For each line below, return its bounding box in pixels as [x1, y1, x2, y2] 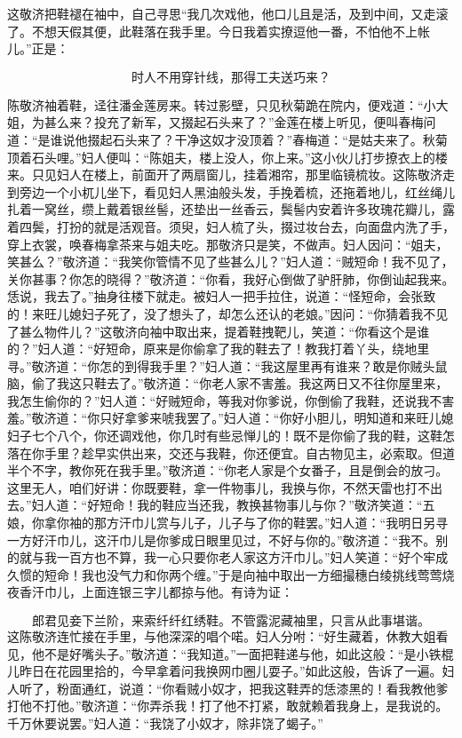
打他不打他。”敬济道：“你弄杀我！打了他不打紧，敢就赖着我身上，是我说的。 [7, 696, 449, 715]
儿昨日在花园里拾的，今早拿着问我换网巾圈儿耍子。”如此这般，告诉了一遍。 [7, 662, 442, 680]
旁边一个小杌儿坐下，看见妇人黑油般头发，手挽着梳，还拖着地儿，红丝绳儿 [19, 182, 455, 201]
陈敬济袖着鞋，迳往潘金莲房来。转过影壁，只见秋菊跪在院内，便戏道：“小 [7, 95, 436, 114]
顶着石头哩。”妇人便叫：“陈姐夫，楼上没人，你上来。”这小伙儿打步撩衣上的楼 [7, 147, 448, 166]
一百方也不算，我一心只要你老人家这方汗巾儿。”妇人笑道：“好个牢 [56, 548, 436, 567]
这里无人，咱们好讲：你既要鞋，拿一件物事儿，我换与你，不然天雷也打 [7, 478, 418, 496]
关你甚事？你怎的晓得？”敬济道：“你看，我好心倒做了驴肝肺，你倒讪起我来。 [7, 269, 455, 288]
